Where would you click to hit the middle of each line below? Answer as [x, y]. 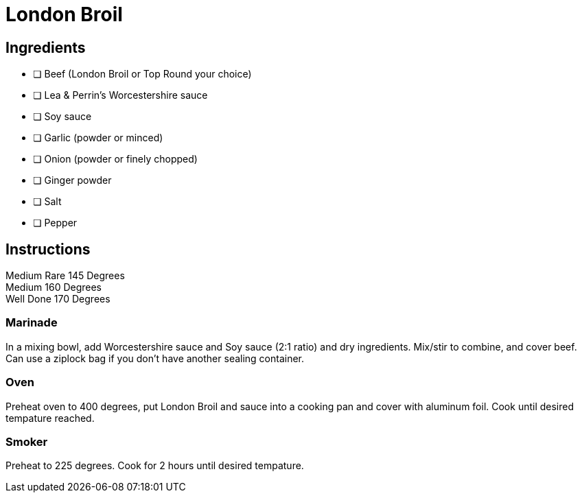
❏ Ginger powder [72, 180]
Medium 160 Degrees [54, 287]
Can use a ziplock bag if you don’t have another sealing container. [155, 358]
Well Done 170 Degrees [58, 299]
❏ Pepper [55, 223]
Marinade [32, 323]
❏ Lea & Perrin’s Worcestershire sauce [120, 95]
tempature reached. [50, 418]
